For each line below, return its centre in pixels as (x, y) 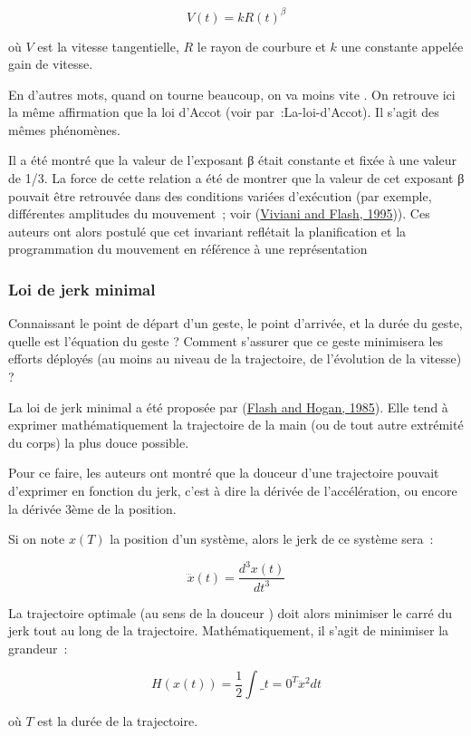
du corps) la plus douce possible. (99, 442)
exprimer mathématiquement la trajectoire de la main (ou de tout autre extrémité (236, 425)
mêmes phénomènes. (64, 129)
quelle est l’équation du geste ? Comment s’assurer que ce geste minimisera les (226, 340)
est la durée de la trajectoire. (118, 721)
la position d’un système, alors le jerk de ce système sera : (272, 539)
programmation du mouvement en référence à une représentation (188, 249)
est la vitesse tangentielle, (108, 46)
